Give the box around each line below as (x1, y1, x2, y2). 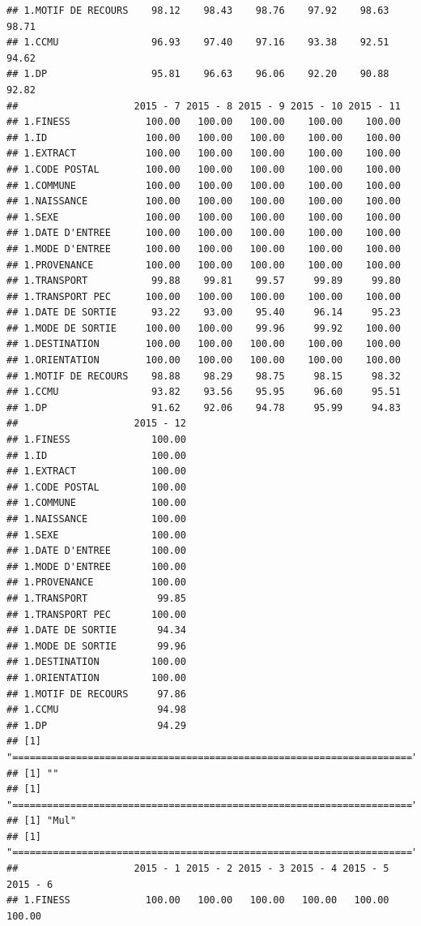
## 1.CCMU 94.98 (6, 704, 186, 716)
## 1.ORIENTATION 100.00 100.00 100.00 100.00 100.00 (6, 354, 401, 367)
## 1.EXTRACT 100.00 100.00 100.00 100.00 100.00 (6, 148, 401, 160)
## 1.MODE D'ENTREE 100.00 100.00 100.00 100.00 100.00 (6, 242, 401, 255)
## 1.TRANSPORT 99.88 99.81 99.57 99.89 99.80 (6, 275, 401, 287)
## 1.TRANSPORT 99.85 (6, 592, 186, 604)
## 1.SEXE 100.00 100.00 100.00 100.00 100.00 (6, 211, 401, 223)
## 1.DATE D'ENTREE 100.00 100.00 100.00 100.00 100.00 (6, 227, 401, 239)
